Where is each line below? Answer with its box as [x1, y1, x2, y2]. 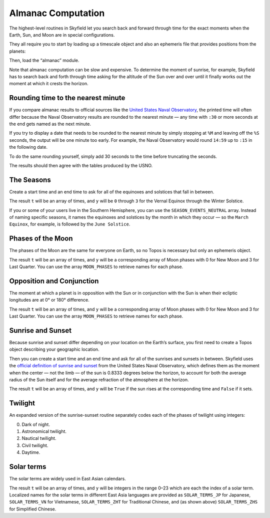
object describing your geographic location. [9, 346, 99, 353]
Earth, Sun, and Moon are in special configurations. [9, 32, 115, 38]
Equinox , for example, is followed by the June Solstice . [9, 221, 130, 227]
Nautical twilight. [21, 435, 56, 441]
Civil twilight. [21, 442, 48, 448]
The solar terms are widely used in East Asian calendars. [9, 476, 126, 482]
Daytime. [21, 449, 40, 455]
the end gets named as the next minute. [9, 121, 91, 127]
